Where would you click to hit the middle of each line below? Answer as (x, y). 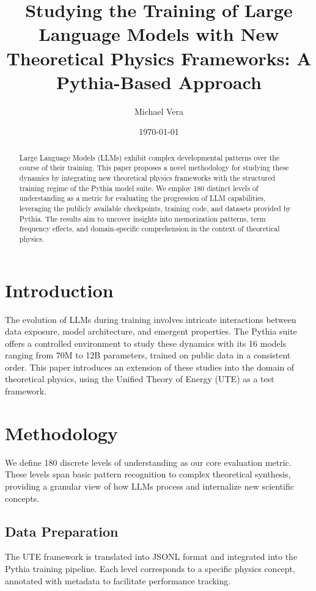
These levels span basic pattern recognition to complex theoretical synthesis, (148, 474)
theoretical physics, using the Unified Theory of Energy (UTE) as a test (140, 379)
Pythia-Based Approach (159, 82)
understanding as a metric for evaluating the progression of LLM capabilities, (142, 198)
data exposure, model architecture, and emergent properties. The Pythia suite (151, 331)
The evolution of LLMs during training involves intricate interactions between (151, 319)
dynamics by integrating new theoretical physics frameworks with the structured (147, 177)
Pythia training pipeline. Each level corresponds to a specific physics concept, (150, 568)
